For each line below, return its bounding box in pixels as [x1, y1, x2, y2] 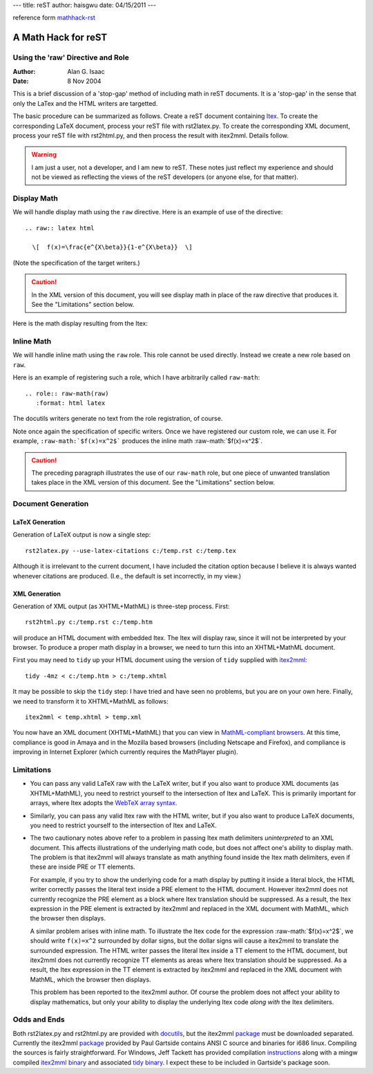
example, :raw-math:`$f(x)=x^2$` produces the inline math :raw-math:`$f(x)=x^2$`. [12, 437, 262, 445]
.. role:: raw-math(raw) [25, 389, 109, 397]
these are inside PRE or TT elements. [30, 863, 135, 871]
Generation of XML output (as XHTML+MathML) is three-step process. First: [12, 602, 230, 610]
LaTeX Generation [12, 518, 66, 526]
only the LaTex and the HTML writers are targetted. [12, 99, 158, 107]
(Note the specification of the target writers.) [12, 258, 141, 267]
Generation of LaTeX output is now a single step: [12, 531, 151, 539]
